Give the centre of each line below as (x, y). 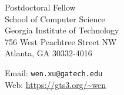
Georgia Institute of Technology (62, 30)
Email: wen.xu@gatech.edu (54, 72)
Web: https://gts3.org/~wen (56, 84)
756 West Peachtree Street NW (61, 41)
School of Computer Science (55, 18)
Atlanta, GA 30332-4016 (48, 53)
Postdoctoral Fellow (40, 7)
